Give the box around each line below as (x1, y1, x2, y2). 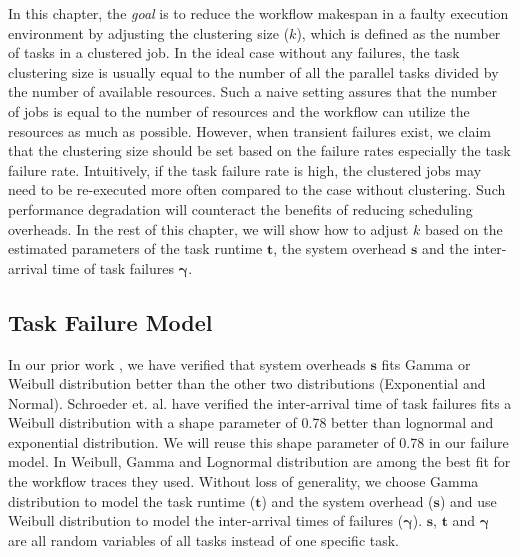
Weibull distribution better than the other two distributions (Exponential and (8, 373, 486, 394)
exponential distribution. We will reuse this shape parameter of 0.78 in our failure (8, 431, 509, 452)
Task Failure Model (8, 306, 213, 337)
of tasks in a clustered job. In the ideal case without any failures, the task (8, 42, 460, 63)
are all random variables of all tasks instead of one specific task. (8, 529, 400, 550)
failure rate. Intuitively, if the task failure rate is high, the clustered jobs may (8, 159, 482, 180)
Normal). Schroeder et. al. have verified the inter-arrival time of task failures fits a (8, 392, 512, 413)
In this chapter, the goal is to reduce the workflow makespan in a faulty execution (8, 3, 509, 23)
